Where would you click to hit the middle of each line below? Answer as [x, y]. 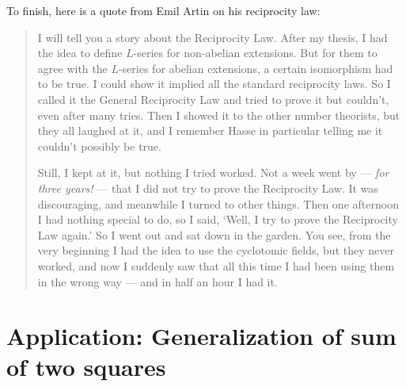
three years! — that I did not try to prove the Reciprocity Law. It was [208, 188]
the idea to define [80, 53]
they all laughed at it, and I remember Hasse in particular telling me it [210, 130]
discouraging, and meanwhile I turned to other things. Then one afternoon [218, 203]
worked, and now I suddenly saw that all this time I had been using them [216, 265]
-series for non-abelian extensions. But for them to [255, 53]
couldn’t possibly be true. [99, 146]
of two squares [86, 367]
